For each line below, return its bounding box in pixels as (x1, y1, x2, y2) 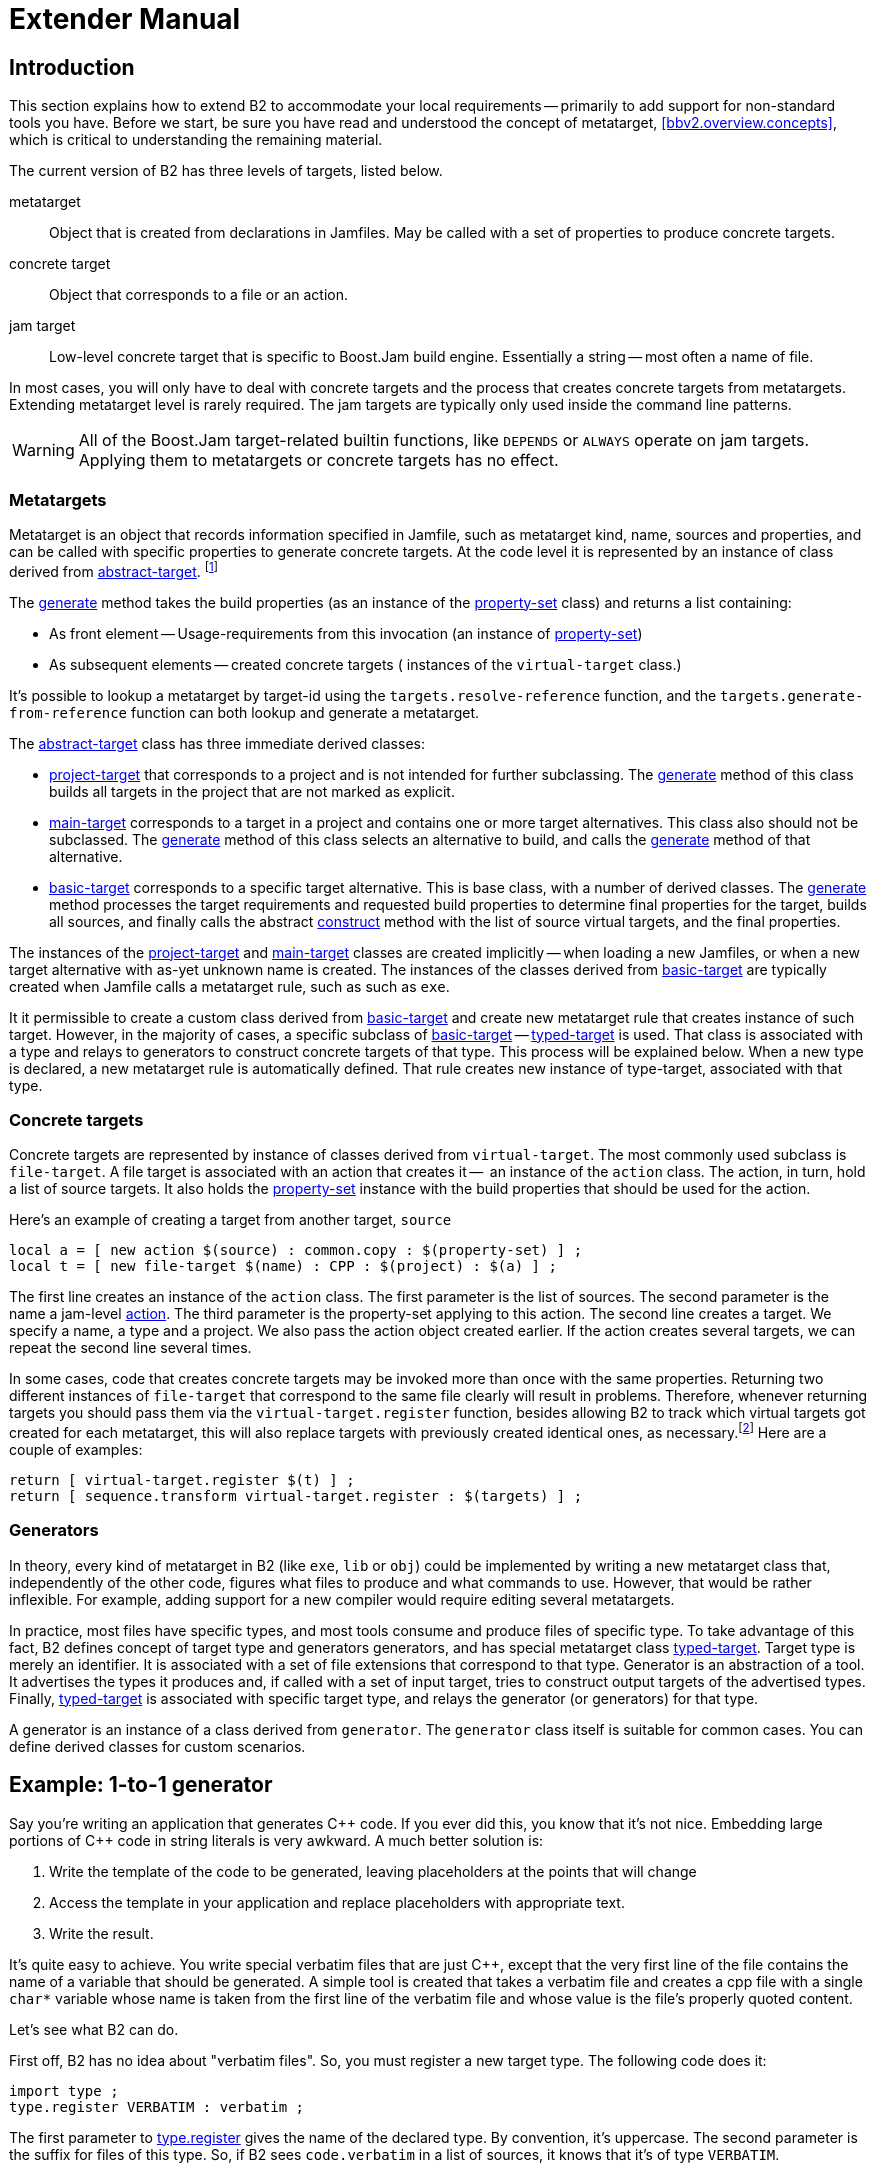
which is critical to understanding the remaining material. (9, 131, 383, 149)
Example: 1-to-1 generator (9, 1772, 273, 1798)
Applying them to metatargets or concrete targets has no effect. (78, 450, 559, 471)
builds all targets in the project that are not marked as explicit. (49, 782, 455, 800)
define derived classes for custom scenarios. (9, 1737, 306, 1755)
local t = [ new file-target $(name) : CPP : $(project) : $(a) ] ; (9, 1258, 557, 1275)
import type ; (9, 2082, 119, 2099)
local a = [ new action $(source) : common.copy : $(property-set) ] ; (9, 1242, 583, 1259)
